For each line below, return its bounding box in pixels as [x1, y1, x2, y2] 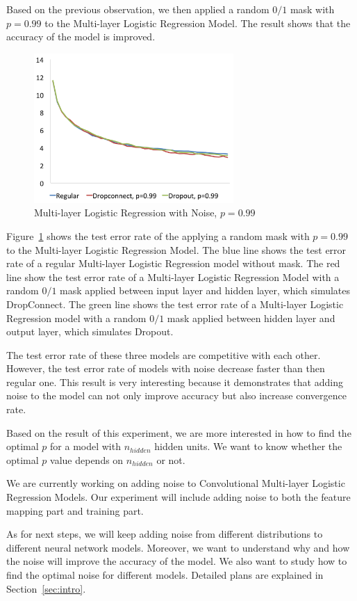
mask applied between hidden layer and [167, 310, 335, 325]
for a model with [50, 439, 121, 454]
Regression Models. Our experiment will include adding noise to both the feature [6, 490, 351, 504]
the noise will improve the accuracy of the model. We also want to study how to [6, 554, 347, 568]
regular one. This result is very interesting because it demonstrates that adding [6, 374, 343, 389]
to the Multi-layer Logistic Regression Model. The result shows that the [44, 15, 351, 30]
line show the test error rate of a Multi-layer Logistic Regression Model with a [6, 269, 340, 284]
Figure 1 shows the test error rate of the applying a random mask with [6, 228, 310, 243]
